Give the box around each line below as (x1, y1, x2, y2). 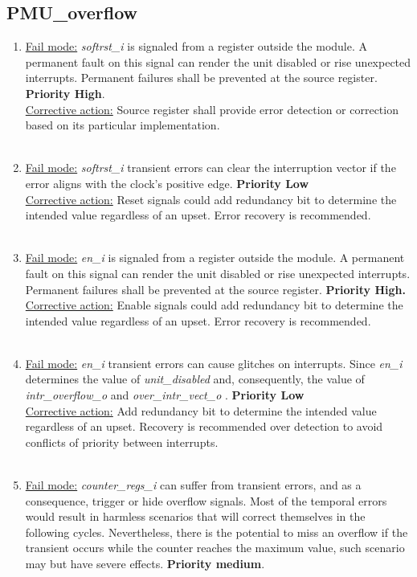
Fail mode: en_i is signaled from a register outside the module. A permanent (25, 249, 405, 266)
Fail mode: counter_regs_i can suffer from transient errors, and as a (25, 477, 362, 493)
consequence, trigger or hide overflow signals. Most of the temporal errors (25, 492, 387, 509)
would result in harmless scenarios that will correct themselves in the (25, 508, 366, 525)
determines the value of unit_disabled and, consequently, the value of (25, 370, 365, 387)
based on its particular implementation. (25, 117, 220, 133)
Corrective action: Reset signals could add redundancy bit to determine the (25, 190, 397, 207)
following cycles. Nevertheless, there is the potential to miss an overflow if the (25, 523, 408, 540)
